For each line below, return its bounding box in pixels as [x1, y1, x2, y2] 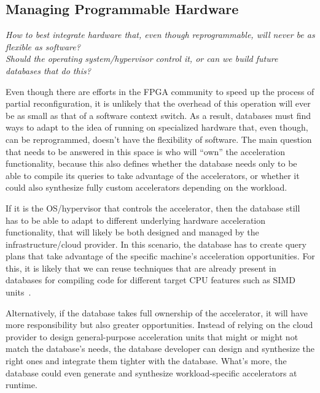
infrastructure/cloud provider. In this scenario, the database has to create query [6, 237, 306, 250]
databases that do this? [6, 64, 91, 77]
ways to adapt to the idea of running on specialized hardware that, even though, [6, 121, 308, 134]
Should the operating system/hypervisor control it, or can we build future [6, 52, 278, 65]
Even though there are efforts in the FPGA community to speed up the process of [6, 85, 314, 97]
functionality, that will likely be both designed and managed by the [6, 226, 259, 238]
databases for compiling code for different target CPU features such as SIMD [6, 273, 295, 286]
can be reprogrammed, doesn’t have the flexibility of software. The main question [6, 132, 312, 145]
